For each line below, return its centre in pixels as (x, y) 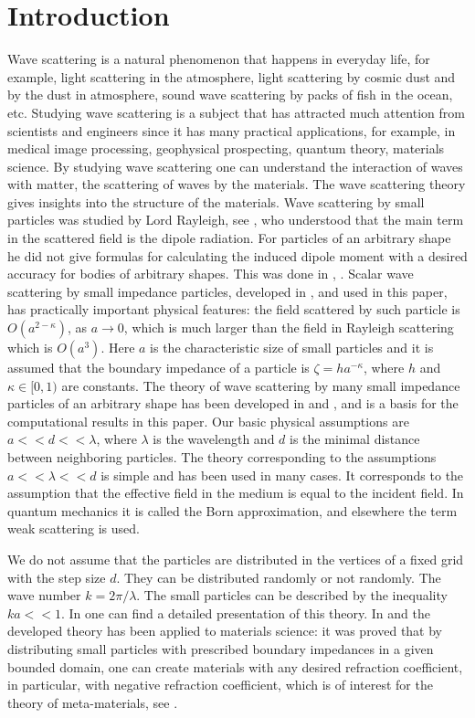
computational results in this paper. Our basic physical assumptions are (208, 421)
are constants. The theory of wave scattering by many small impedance (261, 385)
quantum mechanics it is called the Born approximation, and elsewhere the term (232, 510)
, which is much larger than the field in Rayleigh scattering (289, 327)
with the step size (57, 577)
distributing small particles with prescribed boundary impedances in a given (221, 648)
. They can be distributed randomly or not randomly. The (279, 577)
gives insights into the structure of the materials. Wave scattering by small (216, 201)
